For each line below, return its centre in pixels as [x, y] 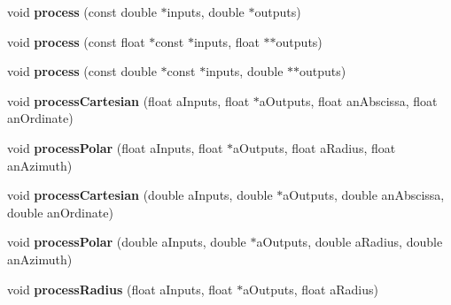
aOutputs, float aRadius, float [315, 147]
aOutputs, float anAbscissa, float [348, 100]
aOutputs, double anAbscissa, [364, 195]
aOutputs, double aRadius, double [350, 242]
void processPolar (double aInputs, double [127, 242]
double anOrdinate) [60, 212]
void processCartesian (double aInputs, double [140, 195]
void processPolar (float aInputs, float [115, 147]
